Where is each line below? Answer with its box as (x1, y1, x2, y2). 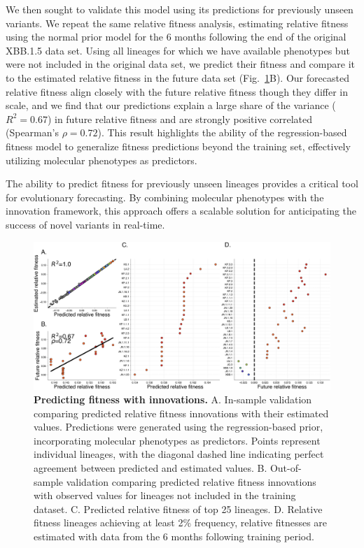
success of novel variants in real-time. (6, 217, 165, 231)
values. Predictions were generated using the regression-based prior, (34, 419, 323, 434)
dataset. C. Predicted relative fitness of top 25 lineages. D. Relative (34, 501, 323, 516)
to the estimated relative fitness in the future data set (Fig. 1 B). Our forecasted (6, 70, 349, 85)
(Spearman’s (6, 125, 59, 140)
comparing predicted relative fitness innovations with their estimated (34, 405, 329, 420)
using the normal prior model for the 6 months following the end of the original (6, 29, 346, 44)
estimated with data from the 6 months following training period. (34, 529, 314, 544)
